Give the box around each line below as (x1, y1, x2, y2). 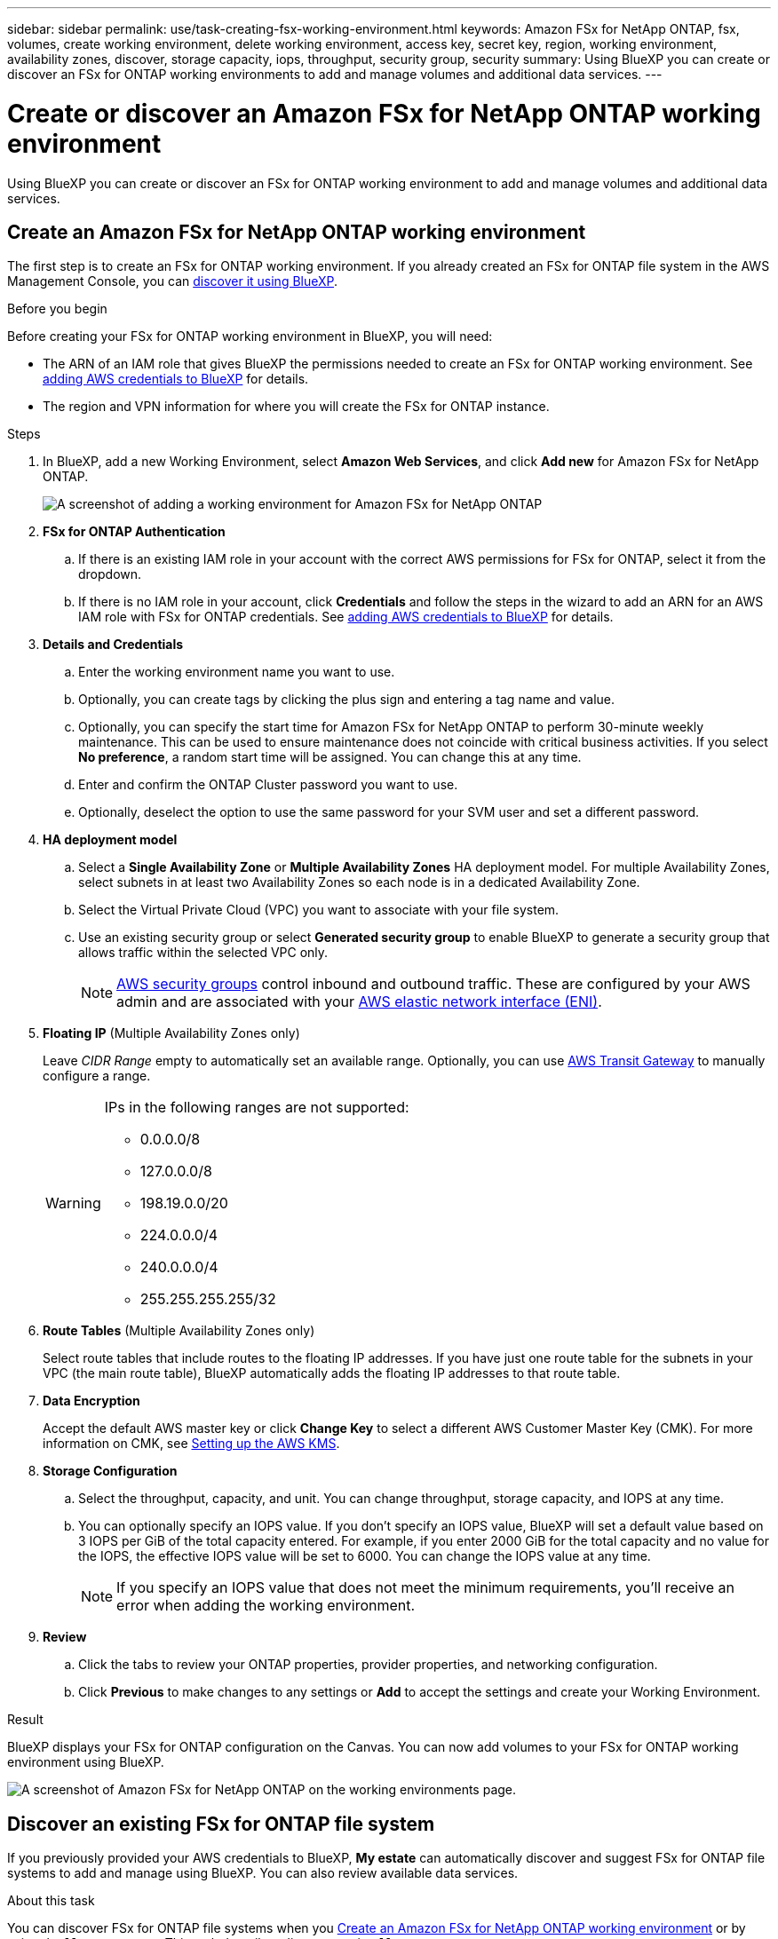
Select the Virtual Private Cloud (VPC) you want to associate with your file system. (78, 902, 560, 918)
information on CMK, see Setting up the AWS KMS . (43, 1436, 340, 1452)
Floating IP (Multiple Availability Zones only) (43, 1025, 300, 1041)
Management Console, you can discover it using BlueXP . (7, 273, 338, 289)
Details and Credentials (43, 637, 184, 653)
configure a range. (43, 1068, 151, 1084)
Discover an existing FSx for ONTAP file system (7, 1812, 435, 1835)
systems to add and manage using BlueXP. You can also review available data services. (7, 1865, 519, 1881)
